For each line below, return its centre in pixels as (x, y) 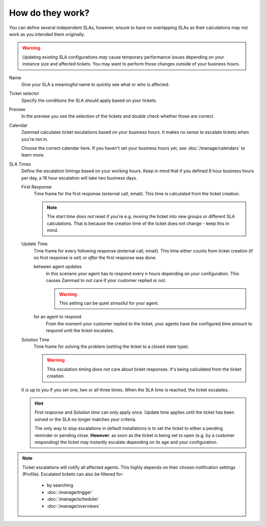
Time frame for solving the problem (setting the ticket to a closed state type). (111, 346)
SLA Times (20, 164)
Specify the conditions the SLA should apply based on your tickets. (89, 100)
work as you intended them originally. (47, 34)
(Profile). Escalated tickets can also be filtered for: (73, 474)
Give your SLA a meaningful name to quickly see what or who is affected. (95, 84)
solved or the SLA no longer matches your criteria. (86, 419)
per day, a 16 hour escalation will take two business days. (79, 178)
